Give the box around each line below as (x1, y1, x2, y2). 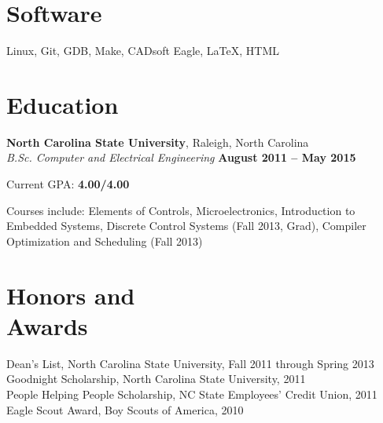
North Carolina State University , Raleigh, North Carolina (6, 133, 309, 150)
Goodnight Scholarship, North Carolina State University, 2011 (6, 370, 306, 387)
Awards (6, 309, 88, 341)
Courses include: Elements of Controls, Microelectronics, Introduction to (6, 202, 355, 218)
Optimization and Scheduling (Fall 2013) (6, 232, 203, 249)
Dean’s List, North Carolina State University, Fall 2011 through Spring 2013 (6, 355, 374, 371)
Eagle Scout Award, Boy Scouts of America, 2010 (6, 401, 244, 418)
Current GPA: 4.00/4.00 (6, 176, 130, 192)
